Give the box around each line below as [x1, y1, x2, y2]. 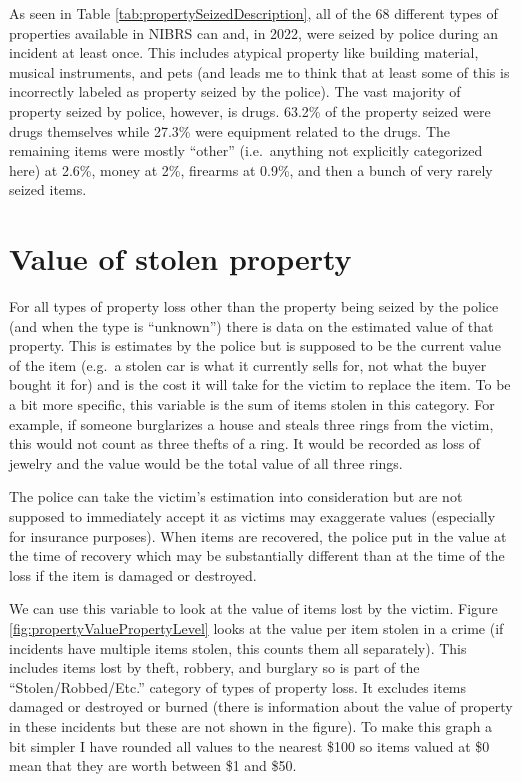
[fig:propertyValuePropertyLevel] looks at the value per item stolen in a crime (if [9, 617, 504, 638]
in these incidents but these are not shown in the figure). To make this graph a [9, 715, 493, 736]
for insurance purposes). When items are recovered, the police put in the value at [9, 525, 507, 546]
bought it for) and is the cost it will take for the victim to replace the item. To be [9, 374, 511, 395]
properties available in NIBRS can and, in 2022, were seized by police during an [9, 22, 499, 43]
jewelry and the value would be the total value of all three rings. [9, 452, 403, 473]
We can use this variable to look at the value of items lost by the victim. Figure [9, 598, 498, 619]
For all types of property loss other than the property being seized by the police [9, 296, 499, 317]
